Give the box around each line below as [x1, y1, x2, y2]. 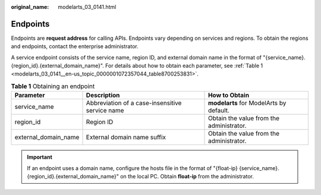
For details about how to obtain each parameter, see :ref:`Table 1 [105, 62, 263, 70]
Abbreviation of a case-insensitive [86, 99, 182, 107]
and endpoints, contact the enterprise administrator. [11, 43, 139, 50]
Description [86, 91, 120, 99]
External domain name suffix [86, 133, 166, 141]
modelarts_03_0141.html [58, 4, 117, 10]
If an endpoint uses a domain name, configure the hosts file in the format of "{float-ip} [27, 164, 238, 172]
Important [27, 153, 53, 161]
